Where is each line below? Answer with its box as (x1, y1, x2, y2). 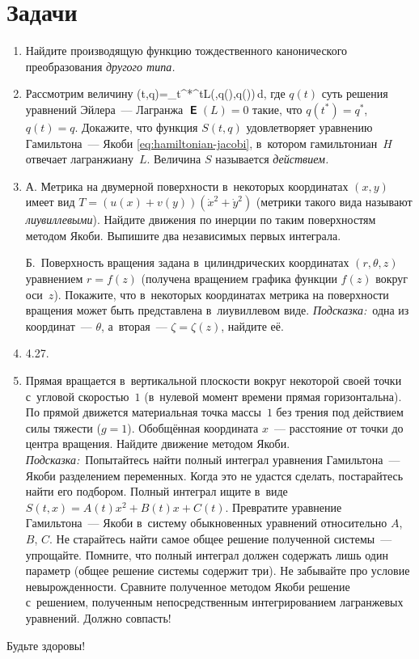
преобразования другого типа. (25, 57, 176, 74)
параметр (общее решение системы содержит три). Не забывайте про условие (25, 562, 410, 579)
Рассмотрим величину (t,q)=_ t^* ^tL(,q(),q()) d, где (25, 85, 286, 102)
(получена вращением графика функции (141, 270, 337, 287)
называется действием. (215, 150, 329, 167)
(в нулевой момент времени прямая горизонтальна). (144, 387, 402, 404)
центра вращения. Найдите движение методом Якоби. (25, 435, 290, 452)
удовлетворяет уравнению (246, 118, 373, 135)
